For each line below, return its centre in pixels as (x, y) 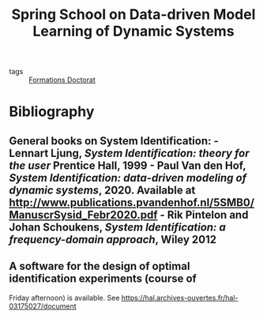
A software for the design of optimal (100, 266)
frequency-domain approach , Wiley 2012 (113, 239)
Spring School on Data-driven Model (133, 15)
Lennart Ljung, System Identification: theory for (129, 153)
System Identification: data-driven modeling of (128, 178)
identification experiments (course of (103, 279)
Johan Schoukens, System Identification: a (117, 227)
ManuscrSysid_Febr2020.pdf (83, 215)
